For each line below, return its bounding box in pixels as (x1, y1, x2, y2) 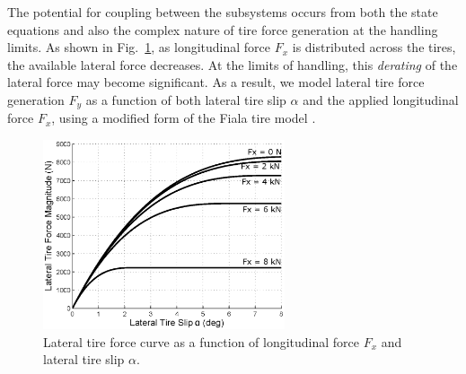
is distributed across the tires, (292, 38, 456, 57)
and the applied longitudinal (303, 90, 459, 109)
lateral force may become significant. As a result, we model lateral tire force (7, 73, 425, 91)
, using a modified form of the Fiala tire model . (51, 109, 316, 127)
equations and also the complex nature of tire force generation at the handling (7, 20, 438, 39)
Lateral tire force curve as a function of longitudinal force (43, 332, 360, 351)
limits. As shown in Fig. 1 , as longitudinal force (7, 38, 271, 57)
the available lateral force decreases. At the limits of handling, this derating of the (7, 55, 458, 74)
